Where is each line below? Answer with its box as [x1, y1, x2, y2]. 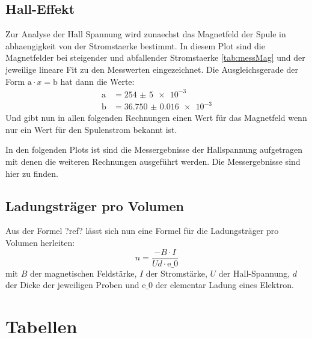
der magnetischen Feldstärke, [29, 266, 137, 279]
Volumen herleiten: [5, 236, 75, 248]
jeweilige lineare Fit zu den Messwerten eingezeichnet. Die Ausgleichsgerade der [5, 63, 298, 75]
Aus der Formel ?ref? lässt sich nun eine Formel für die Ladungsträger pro [5, 224, 279, 237]
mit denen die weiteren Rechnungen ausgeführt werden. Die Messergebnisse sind [5, 155, 301, 168]
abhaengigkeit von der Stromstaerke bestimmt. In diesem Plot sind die [5, 39, 265, 52]
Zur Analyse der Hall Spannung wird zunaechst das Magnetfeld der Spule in [5, 28, 286, 40]
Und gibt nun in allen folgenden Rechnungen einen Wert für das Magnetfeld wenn [5, 111, 307, 124]
